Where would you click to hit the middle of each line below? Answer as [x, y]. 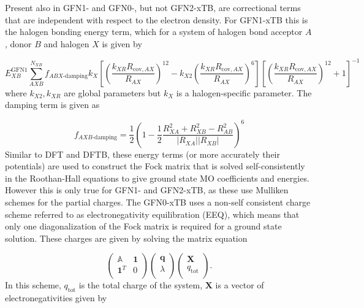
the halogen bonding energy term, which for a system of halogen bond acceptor [154, 32]
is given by [122, 43]
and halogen [66, 43]
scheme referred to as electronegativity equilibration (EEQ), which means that [152, 214]
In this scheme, [33, 285]
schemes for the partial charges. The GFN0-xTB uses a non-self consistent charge [158, 202]
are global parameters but [112, 92]
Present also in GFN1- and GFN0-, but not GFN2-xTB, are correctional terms [153, 7]
